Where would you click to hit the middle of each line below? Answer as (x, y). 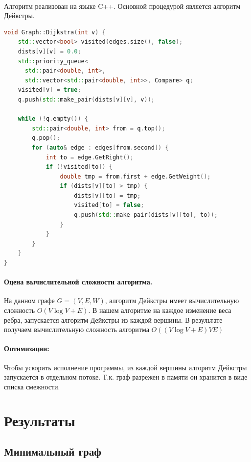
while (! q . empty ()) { (53, 119)
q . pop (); (46, 138)
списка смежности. (32, 386)
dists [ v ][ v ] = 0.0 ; (49, 51)
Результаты (40, 420)
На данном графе (29, 300)
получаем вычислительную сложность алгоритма (77, 329)
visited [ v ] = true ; (49, 90)
